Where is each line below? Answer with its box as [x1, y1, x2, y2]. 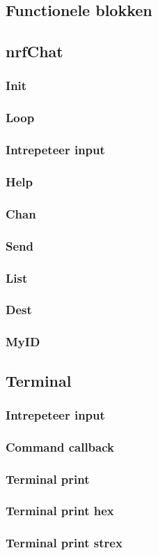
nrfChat [6, 40, 63, 62]
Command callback [6, 438, 114, 455]
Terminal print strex [6, 534, 123, 552]
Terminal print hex [6, 502, 114, 519]
